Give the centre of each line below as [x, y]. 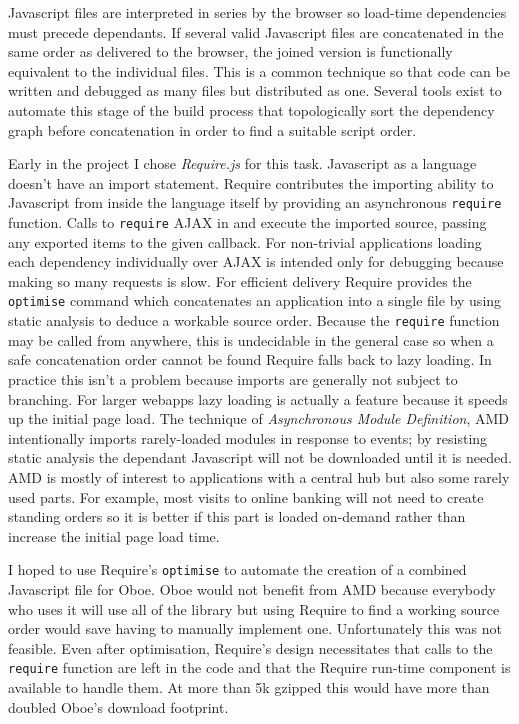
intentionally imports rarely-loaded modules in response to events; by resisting [248, 437]
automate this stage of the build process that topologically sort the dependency [251, 109]
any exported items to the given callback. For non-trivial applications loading [245, 241]
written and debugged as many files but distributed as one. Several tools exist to [255, 90]
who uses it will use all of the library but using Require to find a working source [254, 608]
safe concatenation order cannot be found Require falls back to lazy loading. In [250, 359]
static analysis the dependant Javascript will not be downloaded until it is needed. [260, 457]
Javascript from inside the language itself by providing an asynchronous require [255, 202]
